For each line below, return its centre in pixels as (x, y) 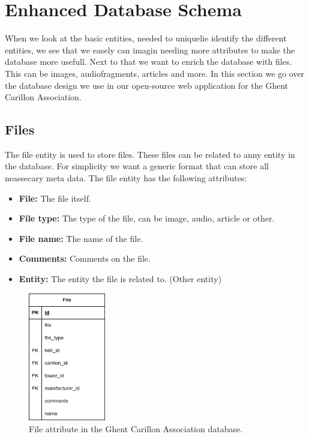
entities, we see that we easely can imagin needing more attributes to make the (150, 50)
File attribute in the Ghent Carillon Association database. (136, 428)
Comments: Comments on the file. (85, 258)
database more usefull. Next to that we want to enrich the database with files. (148, 62)
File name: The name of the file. (81, 238)
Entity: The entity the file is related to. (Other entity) (120, 279)
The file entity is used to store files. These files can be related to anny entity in (150, 154)
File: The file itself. (55, 198)
